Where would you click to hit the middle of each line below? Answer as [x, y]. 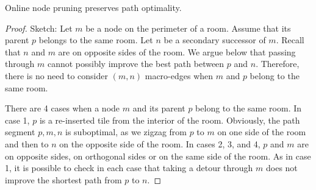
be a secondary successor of [215, 40]
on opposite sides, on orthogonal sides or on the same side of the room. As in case [158, 156]
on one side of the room [262, 132]
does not [282, 168]
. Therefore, [278, 64]
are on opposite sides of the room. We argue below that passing [177, 51]
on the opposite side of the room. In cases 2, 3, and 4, [160, 143]
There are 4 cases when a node [63, 108]
